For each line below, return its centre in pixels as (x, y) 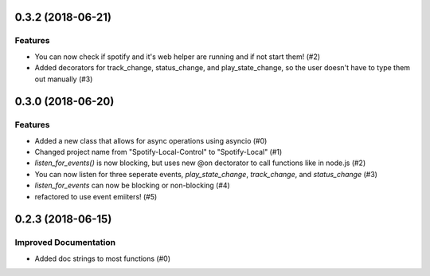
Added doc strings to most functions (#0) (103, 258)
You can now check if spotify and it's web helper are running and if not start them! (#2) (178, 57)
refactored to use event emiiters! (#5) (96, 196)
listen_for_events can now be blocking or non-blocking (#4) (132, 185)
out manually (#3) (64, 79)
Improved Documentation (65, 242)
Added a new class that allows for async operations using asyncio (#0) (151, 140)
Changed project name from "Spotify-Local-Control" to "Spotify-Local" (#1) (158, 152)
